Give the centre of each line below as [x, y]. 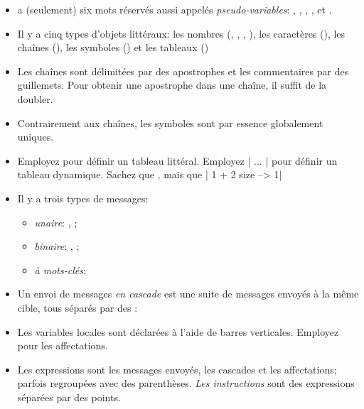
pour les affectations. [63, 345]
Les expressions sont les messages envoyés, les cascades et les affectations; [177, 369]
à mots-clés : [60, 269]
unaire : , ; [56, 222]
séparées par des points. [69, 397]
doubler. [35, 98]
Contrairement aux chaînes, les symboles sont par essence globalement [170, 122]
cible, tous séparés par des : [77, 307]
